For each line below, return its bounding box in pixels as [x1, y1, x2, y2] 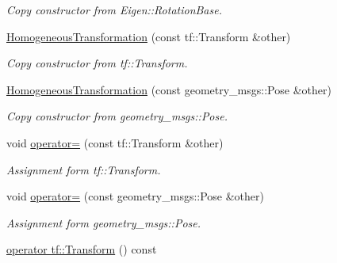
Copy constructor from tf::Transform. [6, 55, 188, 71]
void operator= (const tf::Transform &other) [6, 134, 224, 151]
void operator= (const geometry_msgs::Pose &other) [6, 188, 264, 204]
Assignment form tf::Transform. [6, 161, 161, 177]
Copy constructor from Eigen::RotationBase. [6, 2, 222, 17]
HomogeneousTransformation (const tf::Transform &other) [6, 28, 291, 44]
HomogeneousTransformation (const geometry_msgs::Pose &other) [6, 81, 331, 97]
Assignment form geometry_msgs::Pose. [6, 214, 201, 231]
